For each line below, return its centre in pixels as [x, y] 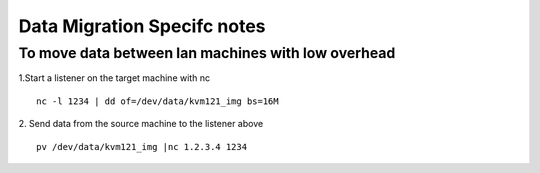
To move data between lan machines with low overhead [207, 53]
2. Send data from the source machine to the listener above [141, 124]
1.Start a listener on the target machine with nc [114, 78]
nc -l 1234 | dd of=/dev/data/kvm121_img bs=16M [157, 101]
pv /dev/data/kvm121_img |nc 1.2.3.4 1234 [142, 146]
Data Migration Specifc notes [142, 26]
